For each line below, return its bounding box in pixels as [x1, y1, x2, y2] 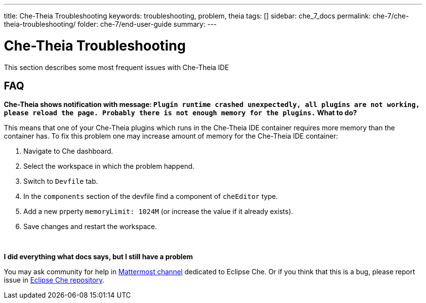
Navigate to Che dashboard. [23, 147, 113, 156]
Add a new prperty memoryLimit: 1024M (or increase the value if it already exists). [23, 207, 293, 216]
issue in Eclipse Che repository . [4, 276, 105, 285]
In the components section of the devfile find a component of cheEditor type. [23, 192, 278, 201]
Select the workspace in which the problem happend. [23, 162, 195, 171]
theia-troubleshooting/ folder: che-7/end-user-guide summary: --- [4, 20, 217, 28]
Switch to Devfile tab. [23, 177, 98, 186]
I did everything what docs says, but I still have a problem [4, 252, 193, 261]
